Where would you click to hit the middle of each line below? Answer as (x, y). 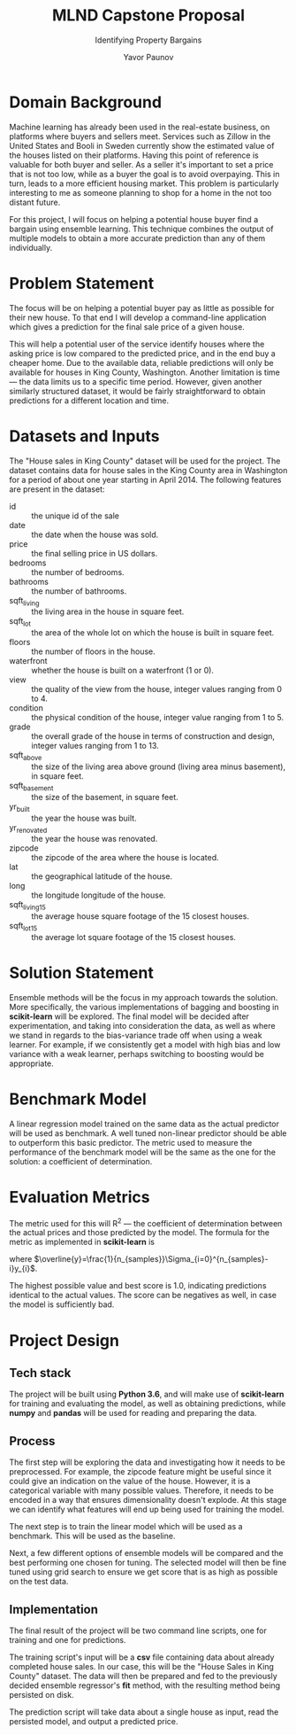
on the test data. (39, 1582)
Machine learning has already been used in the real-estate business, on (140, 127)
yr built (19, 807)
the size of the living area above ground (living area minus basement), (159, 766)
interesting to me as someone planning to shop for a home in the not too (140, 192)
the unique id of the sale (76, 516)
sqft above (26, 756)
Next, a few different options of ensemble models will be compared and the (146, 1553)
